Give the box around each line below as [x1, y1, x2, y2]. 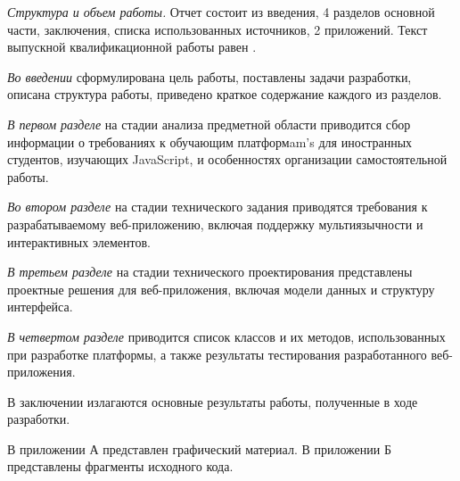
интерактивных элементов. [7, 232, 151, 251]
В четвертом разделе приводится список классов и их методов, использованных [7, 327, 446, 345]
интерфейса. [7, 297, 73, 316]
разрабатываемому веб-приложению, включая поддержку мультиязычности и [7, 214, 423, 233]
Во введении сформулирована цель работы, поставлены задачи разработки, [7, 67, 412, 86]
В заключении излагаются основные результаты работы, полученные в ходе [7, 392, 418, 411]
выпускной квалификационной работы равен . [7, 37, 257, 56]
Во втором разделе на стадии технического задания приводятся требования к [7, 197, 428, 216]
